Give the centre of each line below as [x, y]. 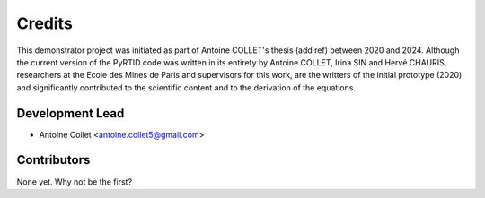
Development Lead [71, 113]
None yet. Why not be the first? [75, 181]
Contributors [53, 160]
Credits [45, 23]
